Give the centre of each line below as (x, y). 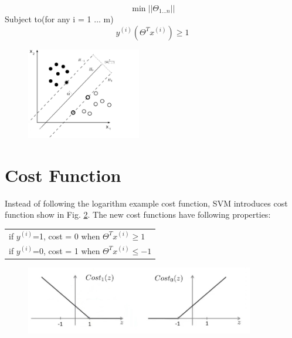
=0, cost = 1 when (67, 250)
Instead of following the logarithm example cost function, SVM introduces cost (146, 203)
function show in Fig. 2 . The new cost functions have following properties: (138, 214)
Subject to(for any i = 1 (48, 19)
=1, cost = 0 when (67, 236)
